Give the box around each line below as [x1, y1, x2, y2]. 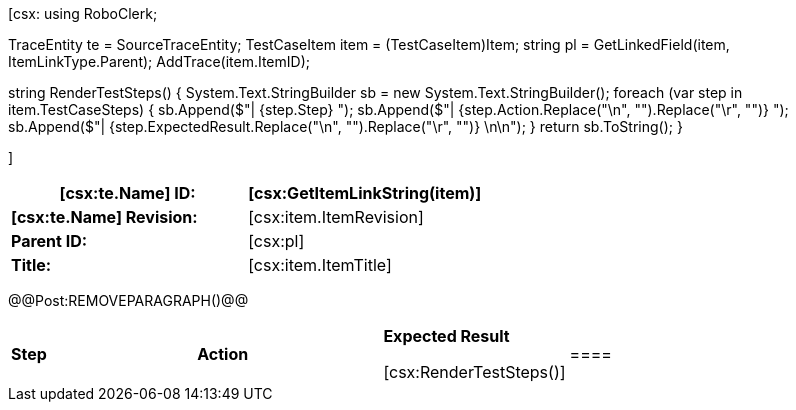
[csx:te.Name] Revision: [11, 207, 198, 227]
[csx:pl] [248, 231, 305, 251]
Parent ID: [11, 231, 88, 251]
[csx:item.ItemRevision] [248, 207, 424, 227]
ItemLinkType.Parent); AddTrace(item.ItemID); [8, 53, 310, 70]
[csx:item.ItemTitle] [248, 255, 392, 275]
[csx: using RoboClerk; [8, 5, 158, 22]
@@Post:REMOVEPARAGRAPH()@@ [8, 292, 249, 309]
